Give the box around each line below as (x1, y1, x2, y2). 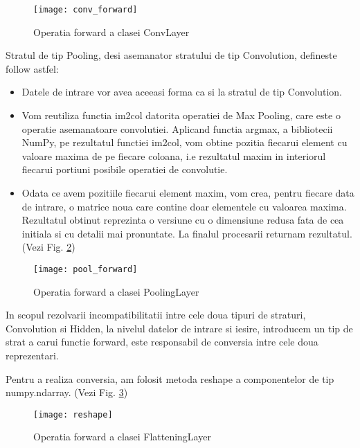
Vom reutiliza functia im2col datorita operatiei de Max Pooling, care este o (21, 108, 341, 123)
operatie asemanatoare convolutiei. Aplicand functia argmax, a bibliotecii (21, 121, 333, 136)
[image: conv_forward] (33, 5, 138, 15)
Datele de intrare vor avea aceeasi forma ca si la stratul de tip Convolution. (21, 84, 342, 99)
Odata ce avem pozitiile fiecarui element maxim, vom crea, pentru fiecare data (21, 186, 354, 199)
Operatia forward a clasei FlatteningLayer (33, 429, 211, 444)
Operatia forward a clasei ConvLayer (33, 24, 190, 39)
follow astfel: (6, 61, 59, 75)
